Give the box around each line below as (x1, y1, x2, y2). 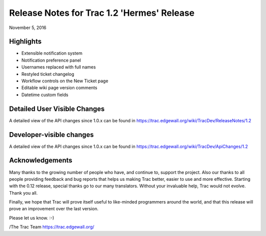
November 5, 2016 (9, 25, 47, 31)
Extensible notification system (21, 50, 83, 56)
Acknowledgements (9, 156, 72, 165)
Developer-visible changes (9, 131, 94, 139)
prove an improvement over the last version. (9, 206, 99, 212)
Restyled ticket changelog (21, 71, 74, 77)
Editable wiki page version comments (21, 85, 98, 91)
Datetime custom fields (21, 92, 68, 98)
